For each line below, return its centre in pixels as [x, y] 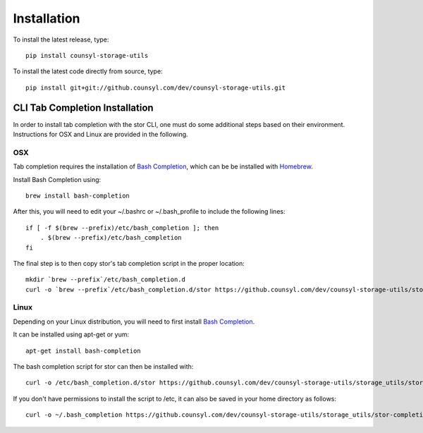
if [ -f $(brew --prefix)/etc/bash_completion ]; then [122, 228]
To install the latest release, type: [61, 39]
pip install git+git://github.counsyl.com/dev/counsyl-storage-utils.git [156, 87]
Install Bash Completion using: [57, 179]
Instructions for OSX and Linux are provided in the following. [100, 135]
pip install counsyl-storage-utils [87, 55]
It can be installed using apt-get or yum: [71, 334]
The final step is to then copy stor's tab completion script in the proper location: [129, 263]
